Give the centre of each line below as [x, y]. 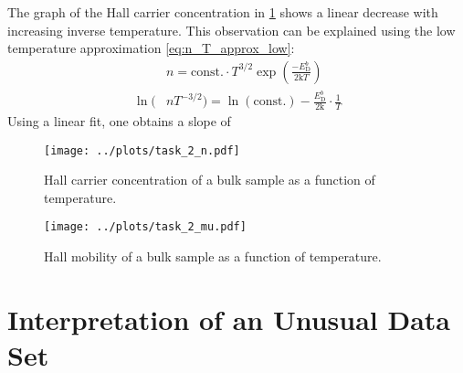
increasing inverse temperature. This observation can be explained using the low [231, 30]
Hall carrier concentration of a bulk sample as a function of [210, 180]
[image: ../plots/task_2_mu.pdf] [145, 227]
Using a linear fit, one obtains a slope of [119, 120]
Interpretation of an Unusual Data [229, 319]
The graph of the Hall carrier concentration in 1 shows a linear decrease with [223, 12]
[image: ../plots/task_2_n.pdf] [142, 150]
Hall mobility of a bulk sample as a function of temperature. [213, 256]
